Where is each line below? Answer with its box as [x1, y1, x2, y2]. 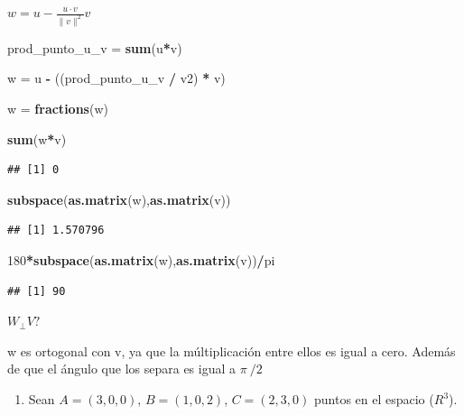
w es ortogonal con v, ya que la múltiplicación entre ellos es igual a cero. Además [7, 341, 456, 360]
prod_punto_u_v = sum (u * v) [7, 38, 182, 57]
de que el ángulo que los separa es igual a [7, 359, 237, 378]
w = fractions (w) [7, 99, 108, 118]
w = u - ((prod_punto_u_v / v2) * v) [7, 69, 226, 88]
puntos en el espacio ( [313, 390, 434, 408]
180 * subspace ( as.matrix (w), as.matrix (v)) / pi [7, 251, 275, 270]
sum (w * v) [7, 129, 67, 148]
